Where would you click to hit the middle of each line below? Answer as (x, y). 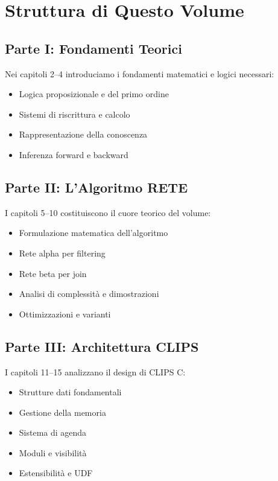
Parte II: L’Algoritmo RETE (96, 187)
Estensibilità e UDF (56, 473)
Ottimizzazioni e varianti (65, 314)
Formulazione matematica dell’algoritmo (93, 233)
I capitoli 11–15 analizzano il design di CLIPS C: (95, 371)
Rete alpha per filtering (62, 253)
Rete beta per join (53, 273)
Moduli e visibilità (53, 452)
